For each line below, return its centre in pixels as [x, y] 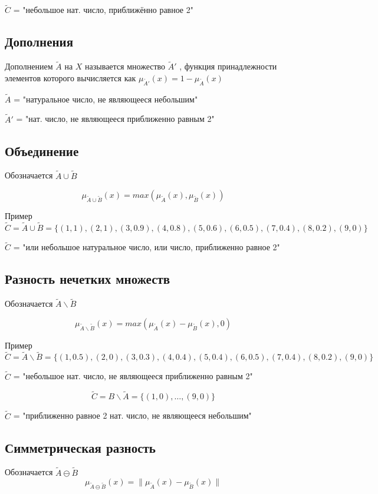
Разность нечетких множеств [88, 279]
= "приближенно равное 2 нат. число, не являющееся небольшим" [132, 415]
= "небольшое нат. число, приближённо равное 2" [103, 10]
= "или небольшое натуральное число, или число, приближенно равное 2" [147, 247]
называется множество [125, 66]
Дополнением [29, 66]
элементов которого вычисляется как [70, 77]
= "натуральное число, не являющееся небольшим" [106, 99]
